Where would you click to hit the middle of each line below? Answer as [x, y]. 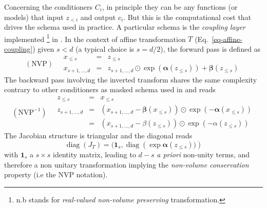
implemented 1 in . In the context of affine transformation [95, 38]
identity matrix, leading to [94, 154]
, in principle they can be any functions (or [170, 7]
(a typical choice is [105, 49]
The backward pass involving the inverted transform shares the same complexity [131, 79]
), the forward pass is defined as [211, 49]
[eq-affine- [227, 39]
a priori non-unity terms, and [203, 154]
